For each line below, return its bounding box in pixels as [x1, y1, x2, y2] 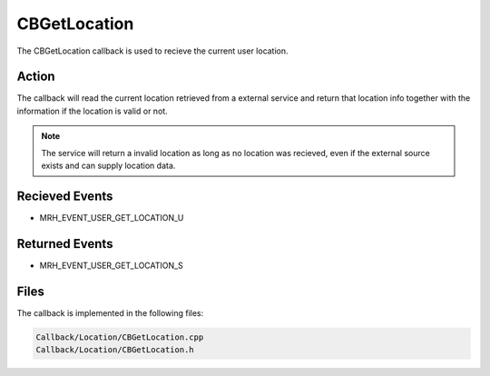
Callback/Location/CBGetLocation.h [35, 345, 194, 355]
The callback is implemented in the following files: [16, 307, 204, 318]
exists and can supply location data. [41, 160, 176, 172]
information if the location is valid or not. [16, 105, 168, 116]
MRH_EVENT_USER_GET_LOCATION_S [39, 260, 183, 271]
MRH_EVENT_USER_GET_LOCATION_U [39, 212, 184, 223]
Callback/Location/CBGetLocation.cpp [35, 331, 204, 342]
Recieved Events [16, 188, 113, 203]
